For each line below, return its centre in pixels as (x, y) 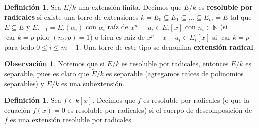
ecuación (17, 110)
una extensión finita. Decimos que (130, 7)
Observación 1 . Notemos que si (54, 63)
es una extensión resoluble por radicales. (71, 120)
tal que (241, 16)
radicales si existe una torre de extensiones (71, 16)
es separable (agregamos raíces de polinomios (175, 74)
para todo (19, 46)
